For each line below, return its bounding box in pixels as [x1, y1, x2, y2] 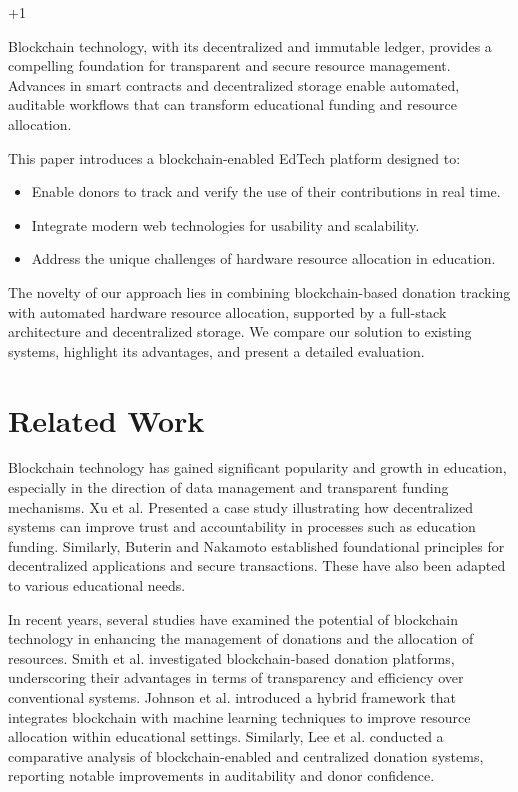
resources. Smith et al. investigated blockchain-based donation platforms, [8, 647, 455, 668]
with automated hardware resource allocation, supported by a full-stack [8, 301, 447, 322]
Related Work [8, 399, 205, 440]
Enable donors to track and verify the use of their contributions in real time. [31, 181, 501, 202]
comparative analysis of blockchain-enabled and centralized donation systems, [8, 745, 484, 766]
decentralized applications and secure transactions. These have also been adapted [8, 555, 506, 576]
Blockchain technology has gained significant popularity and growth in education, [8, 457, 507, 478]
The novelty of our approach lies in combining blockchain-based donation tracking [8, 281, 511, 302]
